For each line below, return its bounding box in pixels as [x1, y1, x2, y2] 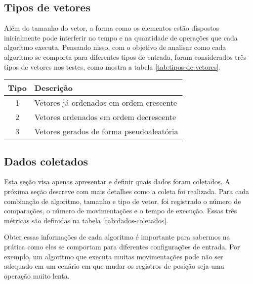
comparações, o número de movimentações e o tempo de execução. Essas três [4, 205, 237, 216]
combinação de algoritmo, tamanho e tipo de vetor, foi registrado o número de [4, 196, 241, 206]
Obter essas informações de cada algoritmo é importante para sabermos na [4, 232, 230, 242]
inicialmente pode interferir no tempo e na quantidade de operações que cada [4, 32, 238, 42]
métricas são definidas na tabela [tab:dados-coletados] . [4, 215, 169, 225]
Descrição [34, 82, 73, 94]
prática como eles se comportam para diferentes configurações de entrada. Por [4, 241, 240, 251]
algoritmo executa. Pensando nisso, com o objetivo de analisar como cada [4, 42, 226, 52]
